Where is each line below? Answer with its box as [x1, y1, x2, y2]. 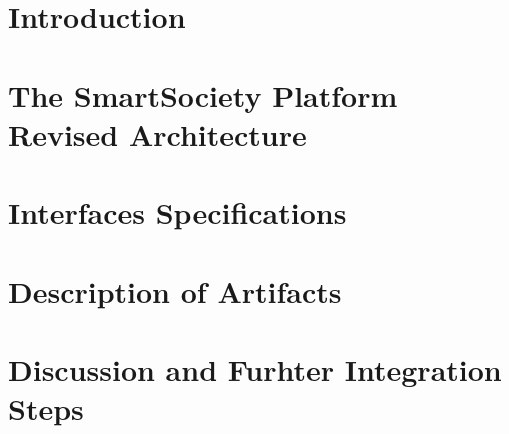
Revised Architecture [8, 113, 307, 154]
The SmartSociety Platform [8, 74, 398, 115]
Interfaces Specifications [8, 192, 347, 233]
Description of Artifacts [8, 270, 342, 311]
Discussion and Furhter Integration [8, 348, 502, 389]
